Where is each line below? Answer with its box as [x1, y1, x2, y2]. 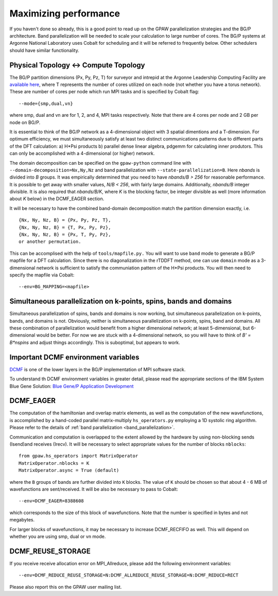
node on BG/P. [9, 119, 41, 126]
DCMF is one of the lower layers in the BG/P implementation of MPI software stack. [9, 366, 186, 373]
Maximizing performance [9, 8, 120, 19]
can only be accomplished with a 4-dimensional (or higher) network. [9, 150, 155, 156]
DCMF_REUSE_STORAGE [9, 547, 91, 555]
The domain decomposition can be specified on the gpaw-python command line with [9, 160, 192, 166]
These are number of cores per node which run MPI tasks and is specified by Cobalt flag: [9, 89, 199, 95]
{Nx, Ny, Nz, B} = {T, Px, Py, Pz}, [19, 224, 111, 230]
